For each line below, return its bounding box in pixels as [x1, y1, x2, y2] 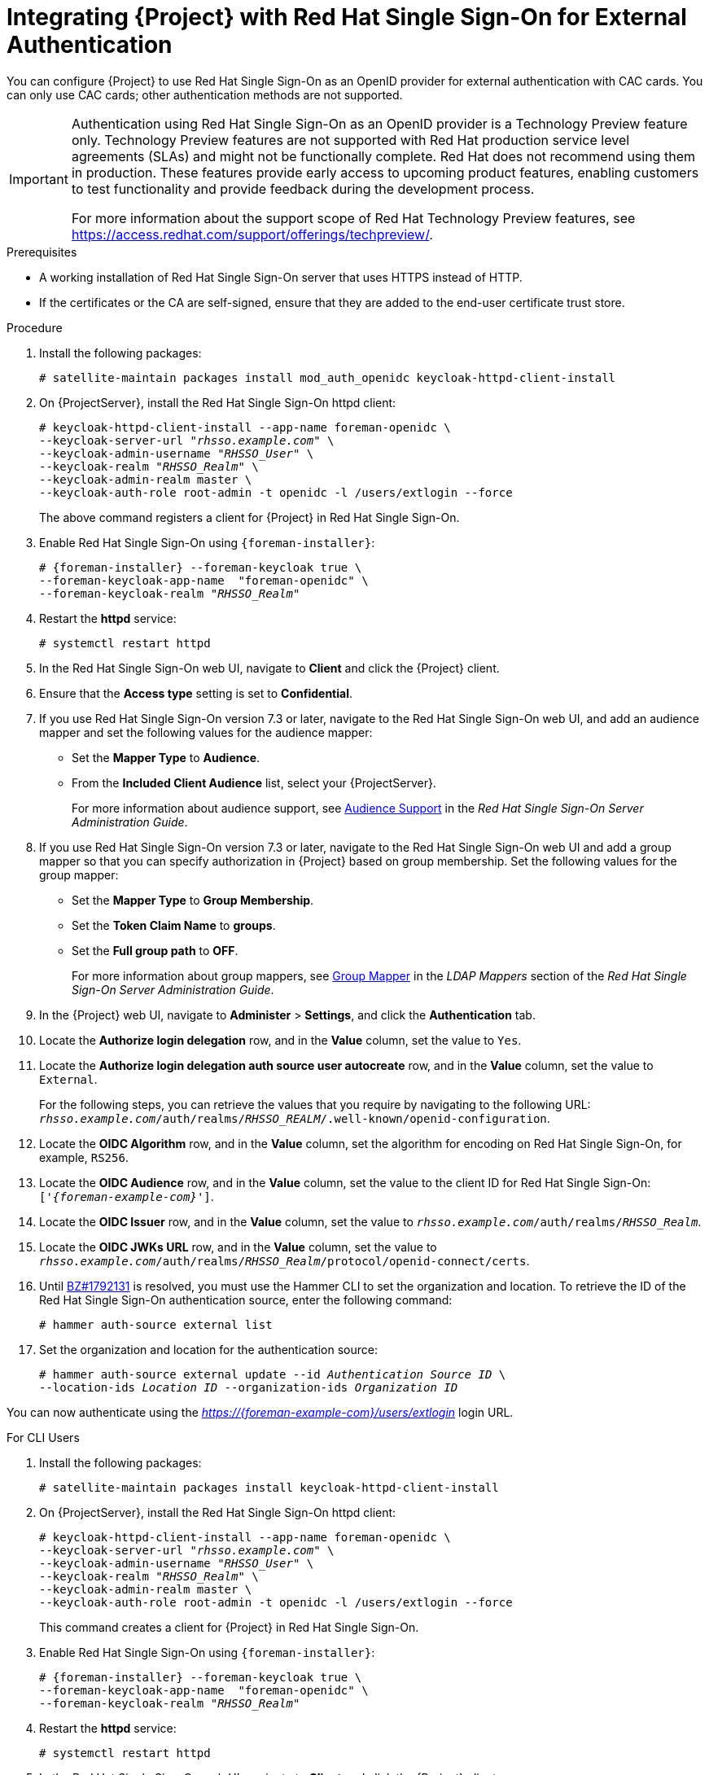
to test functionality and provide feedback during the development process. [71, 180, 535, 197]
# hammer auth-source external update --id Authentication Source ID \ [39, 1367, 506, 1381]
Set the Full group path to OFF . [72, 943, 239, 958]
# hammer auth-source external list [39, 1317, 273, 1331]
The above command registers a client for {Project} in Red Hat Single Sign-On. [39, 510, 460, 524]
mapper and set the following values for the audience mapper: [39, 725, 373, 739]
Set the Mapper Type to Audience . [72, 750, 260, 765]
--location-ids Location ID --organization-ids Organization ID [39, 1380, 458, 1394]
